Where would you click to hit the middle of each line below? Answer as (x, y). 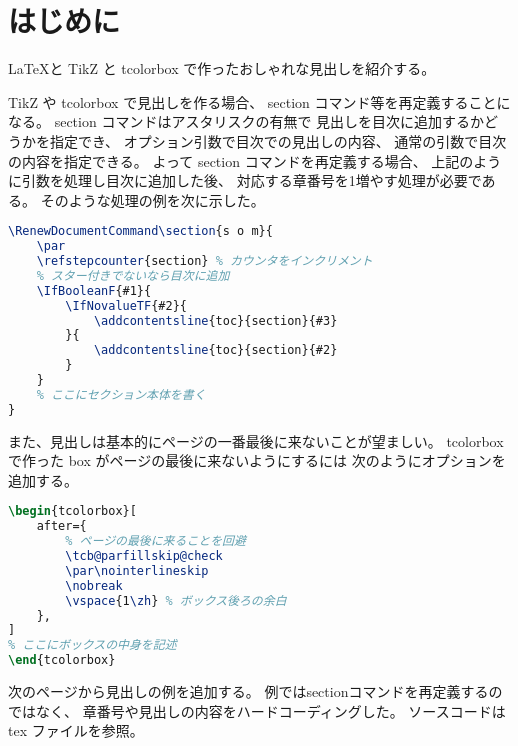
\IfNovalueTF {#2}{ (126, 305)
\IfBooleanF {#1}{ (94, 290)
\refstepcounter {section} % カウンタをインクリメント (204, 261)
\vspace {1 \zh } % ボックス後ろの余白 (176, 600)
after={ (61, 526)
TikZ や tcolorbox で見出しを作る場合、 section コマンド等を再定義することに (259, 101)
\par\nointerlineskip (137, 570)
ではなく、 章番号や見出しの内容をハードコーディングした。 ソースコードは (257, 710)
